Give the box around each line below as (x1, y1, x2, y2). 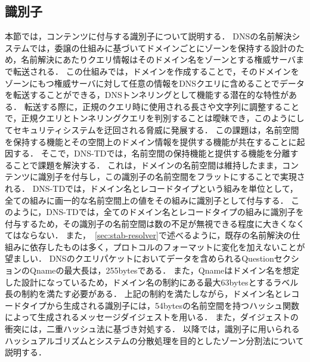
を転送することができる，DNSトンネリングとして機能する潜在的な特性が (5, 88, 289, 101)
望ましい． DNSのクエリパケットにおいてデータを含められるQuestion (5, 252, 274, 265)
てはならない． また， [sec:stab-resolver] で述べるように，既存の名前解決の (5, 229, 292, 241)
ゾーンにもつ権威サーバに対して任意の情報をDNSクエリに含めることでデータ (5, 76, 305, 89)
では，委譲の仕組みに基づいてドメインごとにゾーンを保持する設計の (29, 41, 296, 54)
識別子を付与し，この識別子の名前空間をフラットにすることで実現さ (38, 170, 305, 183)
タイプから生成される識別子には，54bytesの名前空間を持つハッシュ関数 (21, 299, 299, 311)
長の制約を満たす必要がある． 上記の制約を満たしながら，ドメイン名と (5, 287, 283, 300)
